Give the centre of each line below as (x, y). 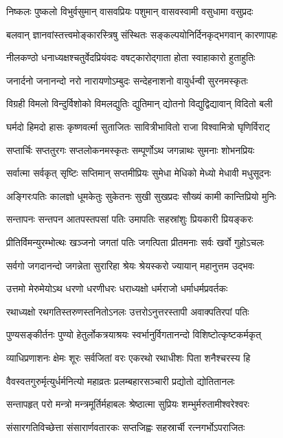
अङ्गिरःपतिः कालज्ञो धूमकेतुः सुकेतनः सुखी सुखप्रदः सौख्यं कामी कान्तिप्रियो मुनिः (141, 196)
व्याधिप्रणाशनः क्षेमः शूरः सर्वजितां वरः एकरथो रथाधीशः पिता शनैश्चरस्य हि (128, 357)
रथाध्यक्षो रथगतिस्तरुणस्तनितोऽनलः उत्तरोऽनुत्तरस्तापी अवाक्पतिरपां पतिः (128, 311)
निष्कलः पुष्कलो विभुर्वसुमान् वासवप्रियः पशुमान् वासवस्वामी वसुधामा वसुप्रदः (130, 11)
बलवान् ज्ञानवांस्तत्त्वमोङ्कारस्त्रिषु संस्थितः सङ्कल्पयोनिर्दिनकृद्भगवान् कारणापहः (142, 34)
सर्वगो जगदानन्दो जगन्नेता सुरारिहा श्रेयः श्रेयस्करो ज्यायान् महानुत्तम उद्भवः (131, 265)
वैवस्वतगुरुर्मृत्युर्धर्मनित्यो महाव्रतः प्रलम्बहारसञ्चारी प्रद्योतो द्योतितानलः (121, 381)
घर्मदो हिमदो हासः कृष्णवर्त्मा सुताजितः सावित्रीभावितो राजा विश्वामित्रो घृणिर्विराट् (138, 126)
